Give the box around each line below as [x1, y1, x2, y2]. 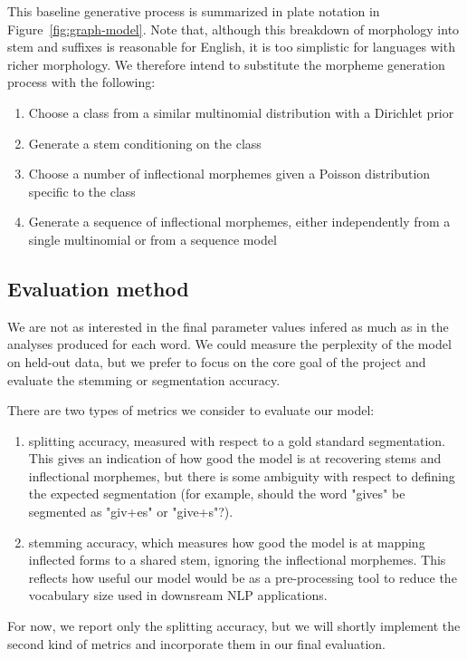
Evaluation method [7, 274, 189, 302]
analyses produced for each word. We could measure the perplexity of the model [7, 334, 452, 354]
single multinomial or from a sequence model [28, 229, 277, 248]
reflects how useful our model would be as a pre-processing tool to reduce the [28, 567, 457, 586]
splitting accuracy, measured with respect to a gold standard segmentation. [28, 431, 446, 450]
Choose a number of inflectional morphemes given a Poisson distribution [28, 164, 431, 183]
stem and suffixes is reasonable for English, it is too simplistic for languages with [7, 37, 455, 56]
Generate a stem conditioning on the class [28, 133, 262, 152]
